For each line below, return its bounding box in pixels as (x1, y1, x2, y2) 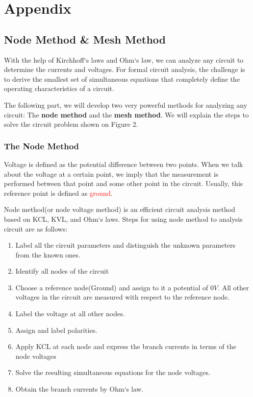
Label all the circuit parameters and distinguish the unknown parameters (15, 240, 236, 250)
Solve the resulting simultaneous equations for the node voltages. (15, 367, 210, 377)
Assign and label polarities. (15, 325, 98, 335)
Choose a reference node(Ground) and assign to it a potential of (15, 282, 208, 292)
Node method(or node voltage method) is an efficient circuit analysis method (4, 204, 235, 214)
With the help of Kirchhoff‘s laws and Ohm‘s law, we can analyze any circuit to (4, 54, 244, 65)
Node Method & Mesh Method (4, 31, 166, 47)
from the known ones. (15, 249, 80, 259)
